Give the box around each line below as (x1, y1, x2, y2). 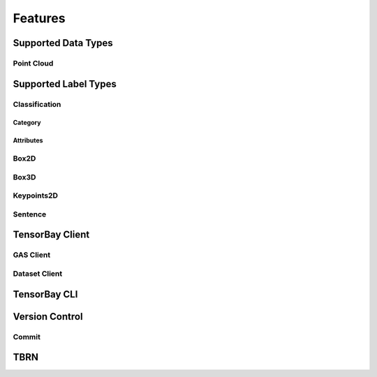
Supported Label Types (13, 77, 117, 90)
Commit (13, 332, 41, 341)
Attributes (13, 136, 43, 145)
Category (13, 119, 41, 127)
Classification (13, 99, 61, 109)
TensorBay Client (13, 229, 90, 241)
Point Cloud (13, 58, 54, 68)
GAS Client (13, 250, 51, 260)
